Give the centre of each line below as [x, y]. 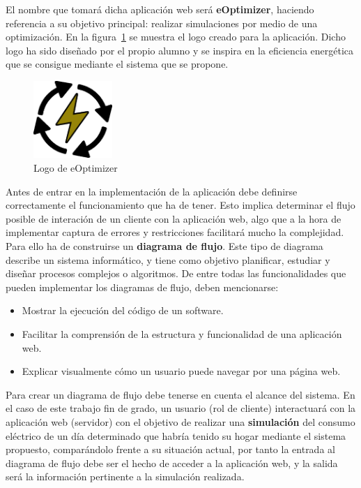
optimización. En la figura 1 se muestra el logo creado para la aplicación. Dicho [176, 37]
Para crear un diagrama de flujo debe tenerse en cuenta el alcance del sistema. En [180, 394]
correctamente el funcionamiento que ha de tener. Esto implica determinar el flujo [180, 205]
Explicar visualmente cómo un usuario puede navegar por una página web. [181, 371]
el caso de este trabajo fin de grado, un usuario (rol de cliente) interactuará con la [181, 408]
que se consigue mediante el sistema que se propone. [117, 64]
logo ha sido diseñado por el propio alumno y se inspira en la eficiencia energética [180, 50]
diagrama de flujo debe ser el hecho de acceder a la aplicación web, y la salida [172, 463]
